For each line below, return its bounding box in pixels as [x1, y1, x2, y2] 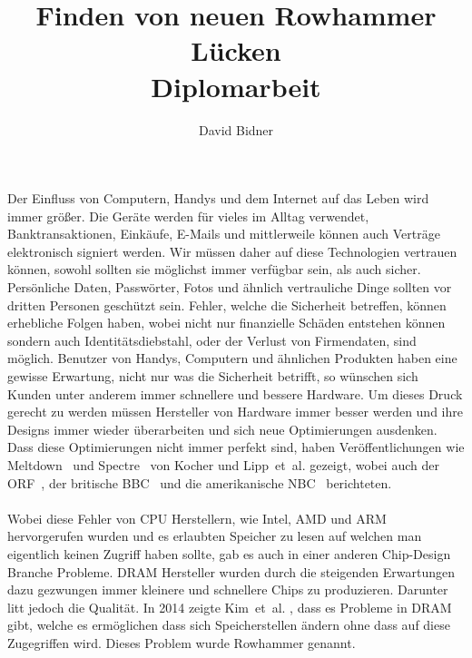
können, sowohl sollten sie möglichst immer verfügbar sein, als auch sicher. [7, 260, 421, 279]
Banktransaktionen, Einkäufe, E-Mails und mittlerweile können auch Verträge [7, 224, 440, 243]
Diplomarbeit [151, 67, 321, 104]
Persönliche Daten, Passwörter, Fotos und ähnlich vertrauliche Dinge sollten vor [7, 278, 452, 297]
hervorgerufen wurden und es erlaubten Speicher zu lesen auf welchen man [7, 526, 422, 545]
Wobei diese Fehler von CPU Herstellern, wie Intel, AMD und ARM [7, 508, 387, 527]
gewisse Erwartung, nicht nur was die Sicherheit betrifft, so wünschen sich [7, 367, 418, 386]
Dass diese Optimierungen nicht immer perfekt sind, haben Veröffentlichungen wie [7, 437, 465, 457]
